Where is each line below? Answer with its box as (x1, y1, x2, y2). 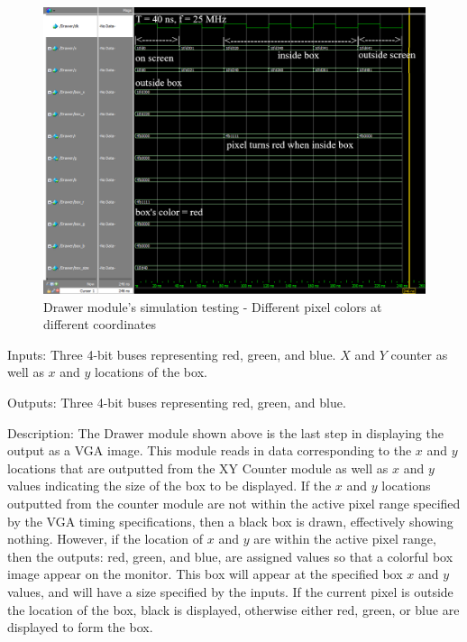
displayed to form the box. (7, 618, 153, 637)
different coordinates (43, 315, 156, 334)
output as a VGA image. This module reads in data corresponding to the (7, 441, 412, 460)
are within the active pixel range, (253, 529, 436, 548)
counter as (390, 344, 448, 363)
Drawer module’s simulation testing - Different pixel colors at (43, 297, 382, 316)
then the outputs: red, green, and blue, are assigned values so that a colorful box (7, 546, 453, 565)
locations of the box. (95, 362, 207, 381)
